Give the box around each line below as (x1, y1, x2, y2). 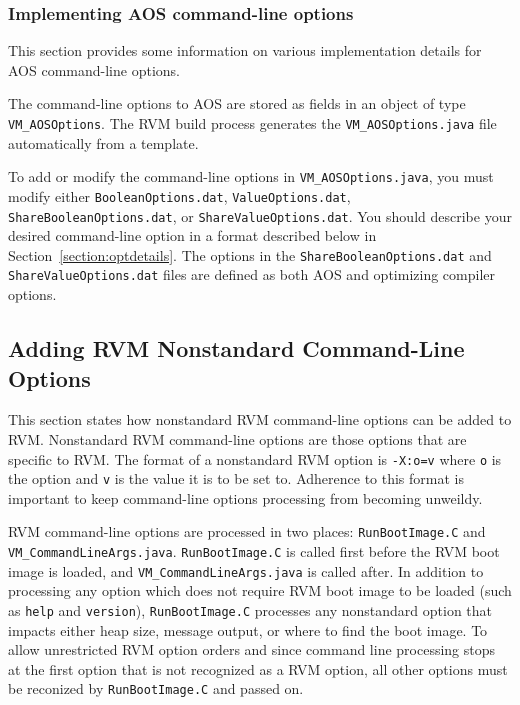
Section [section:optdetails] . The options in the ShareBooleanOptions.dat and (8, 244, 492, 265)
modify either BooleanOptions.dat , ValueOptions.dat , (8, 185, 351, 206)
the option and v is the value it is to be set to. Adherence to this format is (8, 468, 464, 489)
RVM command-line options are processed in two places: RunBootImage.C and (8, 521, 486, 542)
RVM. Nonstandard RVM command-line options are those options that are (8, 428, 467, 449)
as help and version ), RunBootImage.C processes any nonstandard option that (8, 599, 492, 620)
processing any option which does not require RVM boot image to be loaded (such (8, 580, 512, 601)
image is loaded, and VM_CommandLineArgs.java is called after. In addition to (8, 560, 484, 581)
